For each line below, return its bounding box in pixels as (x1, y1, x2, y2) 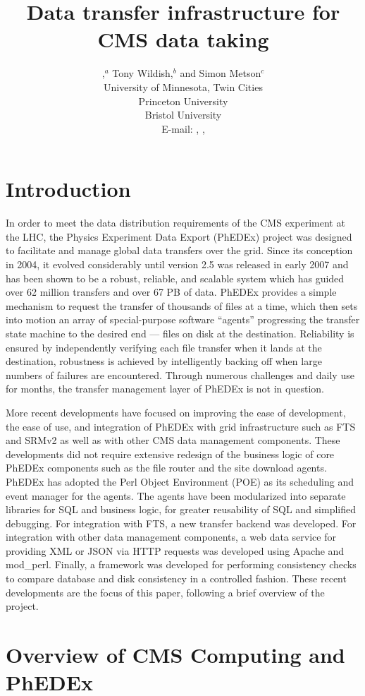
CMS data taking (97, 25, 269, 54)
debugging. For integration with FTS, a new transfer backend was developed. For (6, 515, 357, 530)
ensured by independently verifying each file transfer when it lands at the (6, 340, 322, 354)
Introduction (6, 174, 131, 203)
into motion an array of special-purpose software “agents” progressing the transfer (6, 312, 360, 327)
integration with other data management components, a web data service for (6, 529, 336, 544)
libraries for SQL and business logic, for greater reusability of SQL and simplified (6, 502, 357, 517)
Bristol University (144, 107, 222, 122)
